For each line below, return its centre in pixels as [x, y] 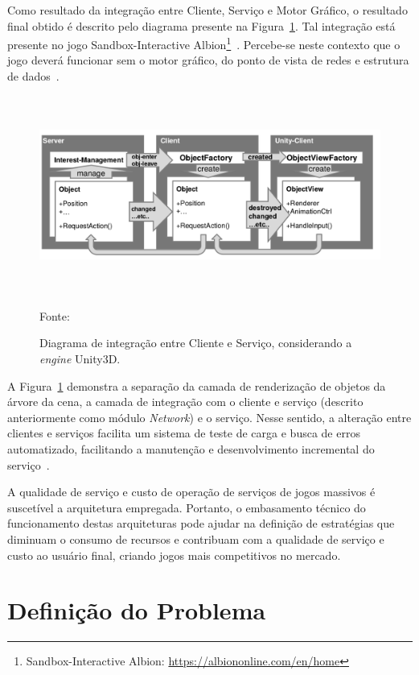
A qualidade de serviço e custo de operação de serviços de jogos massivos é [191, 492]
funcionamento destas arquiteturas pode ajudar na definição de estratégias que [201, 523]
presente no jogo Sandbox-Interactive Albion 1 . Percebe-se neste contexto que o [204, 43]
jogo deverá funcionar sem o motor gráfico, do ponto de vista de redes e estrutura [208, 60]
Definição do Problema [137, 610]
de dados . [33, 76]
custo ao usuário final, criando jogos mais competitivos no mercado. [174, 555]
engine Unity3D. [80, 359]
